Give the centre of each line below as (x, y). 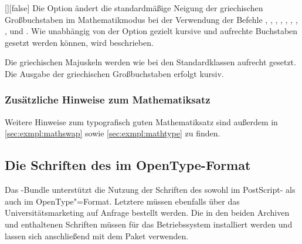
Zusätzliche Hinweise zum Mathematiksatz (108, 100)
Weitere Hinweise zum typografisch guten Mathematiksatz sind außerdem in (141, 121)
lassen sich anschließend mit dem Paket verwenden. (97, 235)
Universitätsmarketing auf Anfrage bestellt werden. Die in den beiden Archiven (147, 213)
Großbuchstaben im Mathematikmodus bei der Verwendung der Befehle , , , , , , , (151, 19)
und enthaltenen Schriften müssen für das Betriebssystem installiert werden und (149, 224)
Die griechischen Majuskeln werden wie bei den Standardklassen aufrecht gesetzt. (150, 62)
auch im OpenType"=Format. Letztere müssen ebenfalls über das (122, 201)
